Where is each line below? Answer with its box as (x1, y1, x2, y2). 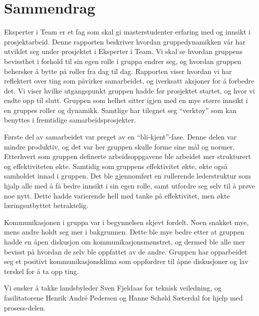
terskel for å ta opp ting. (4, 265, 79, 276)
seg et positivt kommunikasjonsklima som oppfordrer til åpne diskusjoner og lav (4, 256, 249, 266)
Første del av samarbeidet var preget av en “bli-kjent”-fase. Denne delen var (4, 131, 237, 142)
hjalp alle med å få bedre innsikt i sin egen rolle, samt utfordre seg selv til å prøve (4, 180, 256, 191)
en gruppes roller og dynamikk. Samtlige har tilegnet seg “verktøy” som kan (4, 104, 237, 115)
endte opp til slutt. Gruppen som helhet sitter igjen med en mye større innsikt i (4, 95, 248, 105)
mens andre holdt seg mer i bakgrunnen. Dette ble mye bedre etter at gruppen (4, 226, 245, 237)
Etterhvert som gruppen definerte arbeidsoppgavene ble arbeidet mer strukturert (4, 151, 251, 161)
